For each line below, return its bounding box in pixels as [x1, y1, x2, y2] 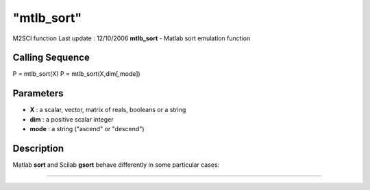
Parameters [12, 87, 64, 99]
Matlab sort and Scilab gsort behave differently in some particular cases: [12, 161, 220, 169]
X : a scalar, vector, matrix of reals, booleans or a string [29, 106, 186, 114]
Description [12, 142, 64, 154]
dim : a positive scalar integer [29, 115, 114, 123]
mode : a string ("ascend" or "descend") [29, 125, 145, 133]
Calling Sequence [12, 52, 90, 64]
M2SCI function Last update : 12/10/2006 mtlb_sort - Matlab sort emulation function [12, 34, 251, 42]
